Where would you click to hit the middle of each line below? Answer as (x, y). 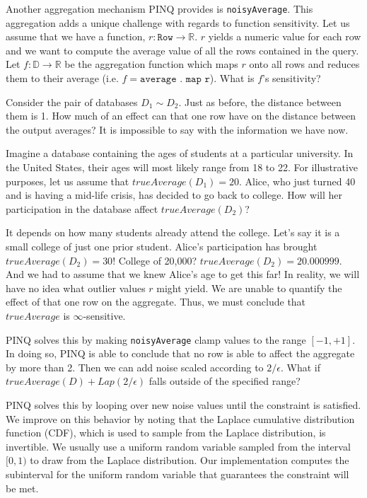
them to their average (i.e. (62, 78)
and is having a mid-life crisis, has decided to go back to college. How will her (174, 195)
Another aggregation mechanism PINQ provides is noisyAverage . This (159, 8)
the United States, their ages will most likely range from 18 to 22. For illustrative (182, 167)
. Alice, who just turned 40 (297, 181)
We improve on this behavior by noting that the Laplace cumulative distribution (180, 418)
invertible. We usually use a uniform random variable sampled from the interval (178, 446)
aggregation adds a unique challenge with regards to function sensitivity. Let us (178, 22)
